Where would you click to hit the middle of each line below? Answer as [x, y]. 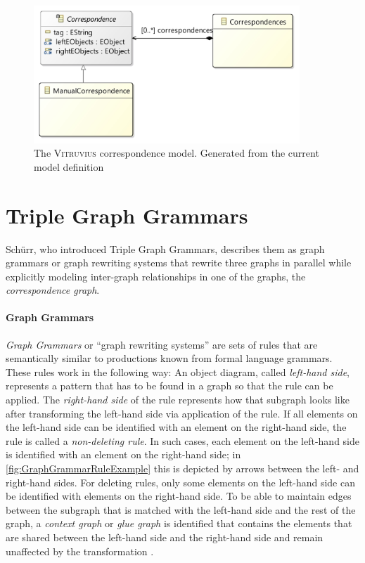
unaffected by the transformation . [80, 551]
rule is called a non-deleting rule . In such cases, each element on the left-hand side [182, 440]
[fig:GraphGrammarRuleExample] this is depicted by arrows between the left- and [182, 468]
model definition [69, 166]
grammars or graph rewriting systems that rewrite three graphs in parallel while [179, 263]
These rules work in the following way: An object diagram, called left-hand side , [178, 371]
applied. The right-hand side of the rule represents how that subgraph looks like [178, 400]
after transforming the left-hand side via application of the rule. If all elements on [182, 413]
